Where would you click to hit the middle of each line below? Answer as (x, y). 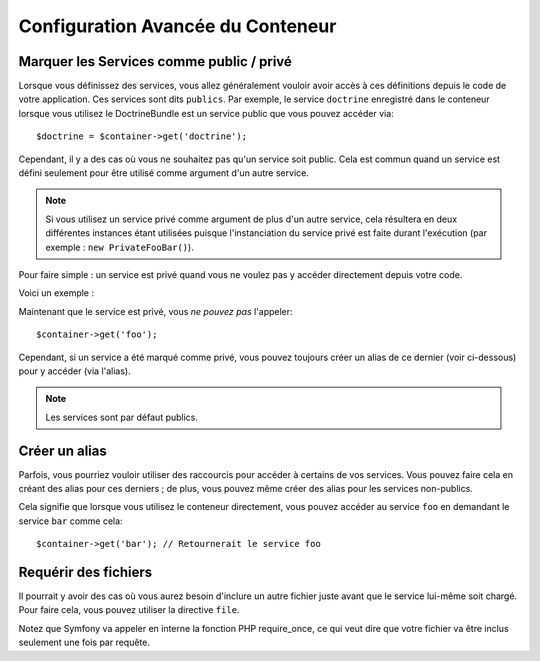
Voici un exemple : (56, 293)
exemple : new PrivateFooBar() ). (119, 247)
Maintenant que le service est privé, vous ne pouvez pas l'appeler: (156, 311)
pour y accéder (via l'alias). (75, 371)
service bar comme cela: (71, 521)
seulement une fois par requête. (84, 642)
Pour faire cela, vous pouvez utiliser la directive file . (129, 610)
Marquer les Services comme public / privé (155, 61)
